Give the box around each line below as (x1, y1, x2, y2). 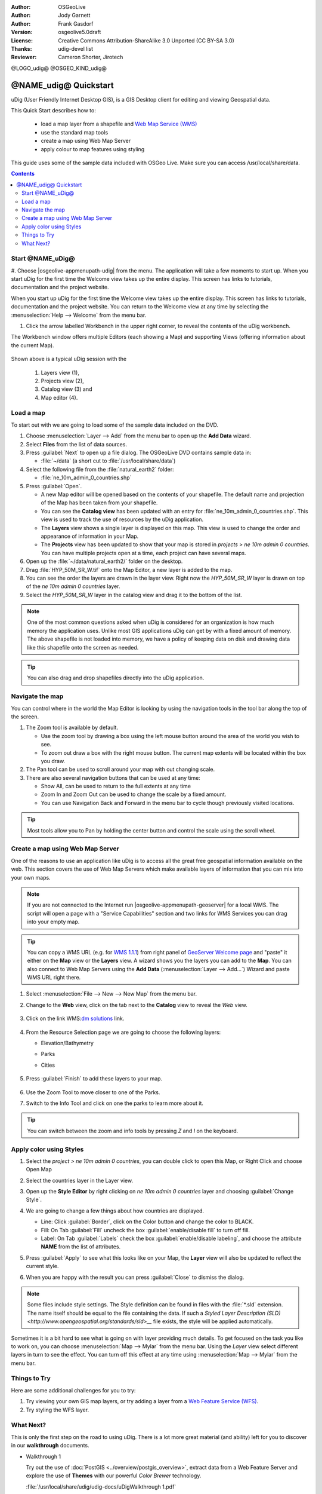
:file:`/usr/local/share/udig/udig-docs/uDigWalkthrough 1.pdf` (26, 1483, 177, 1490)
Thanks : (11, 45, 32, 52)
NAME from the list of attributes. (41, 1243, 121, 1250)
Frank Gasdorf (58, 20, 94, 27)
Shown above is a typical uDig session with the (11, 356, 127, 363)
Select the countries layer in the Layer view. (26, 1177, 134, 1184)
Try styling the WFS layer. (26, 1406, 89, 1413)
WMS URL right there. (27, 974, 81, 981)
